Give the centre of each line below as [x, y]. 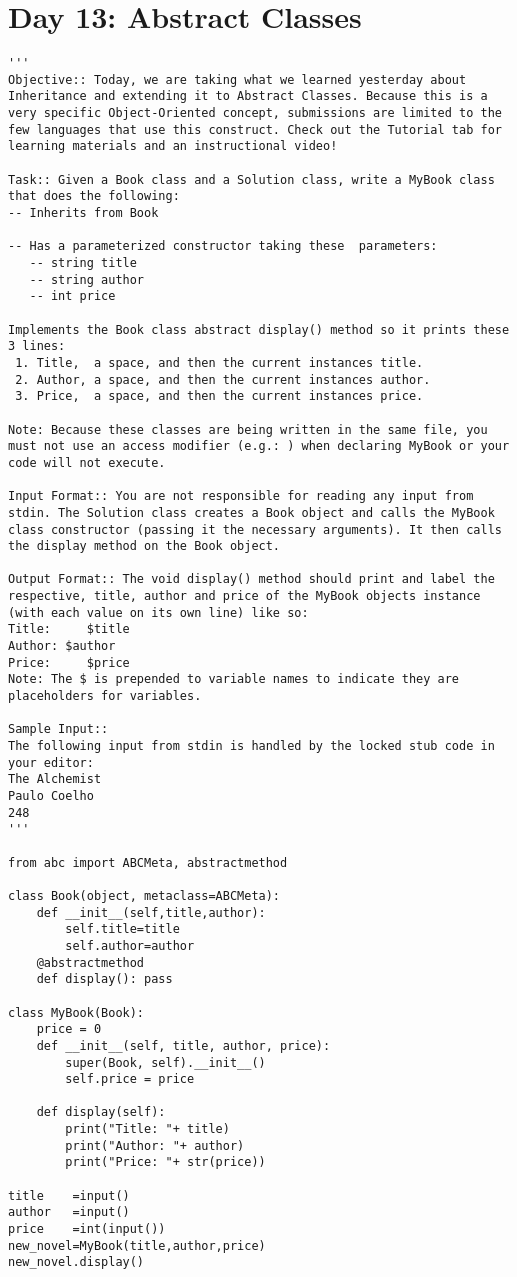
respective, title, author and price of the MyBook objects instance [244, 596]
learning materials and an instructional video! [173, 146]
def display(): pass [104, 979]
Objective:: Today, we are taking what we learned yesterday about [237, 79]
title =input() [69, 1195]
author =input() [69, 1212]
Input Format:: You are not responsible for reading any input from [241, 496]
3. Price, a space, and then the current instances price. [219, 396]
